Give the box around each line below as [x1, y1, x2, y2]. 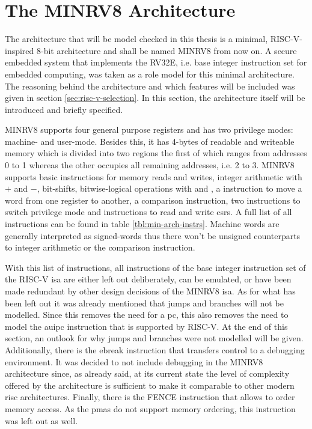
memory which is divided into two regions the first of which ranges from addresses [5, 147, 307, 159]
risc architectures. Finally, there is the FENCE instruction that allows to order [5, 391, 295, 403]
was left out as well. [5, 414, 78, 427]
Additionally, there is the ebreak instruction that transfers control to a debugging [5, 343, 305, 356]
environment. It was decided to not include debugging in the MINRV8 [5, 355, 263, 368]
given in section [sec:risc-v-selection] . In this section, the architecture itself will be [5, 91, 305, 104]
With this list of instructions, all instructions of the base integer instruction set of [5, 261, 306, 273]
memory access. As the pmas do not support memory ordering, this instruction [5, 402, 296, 415]
